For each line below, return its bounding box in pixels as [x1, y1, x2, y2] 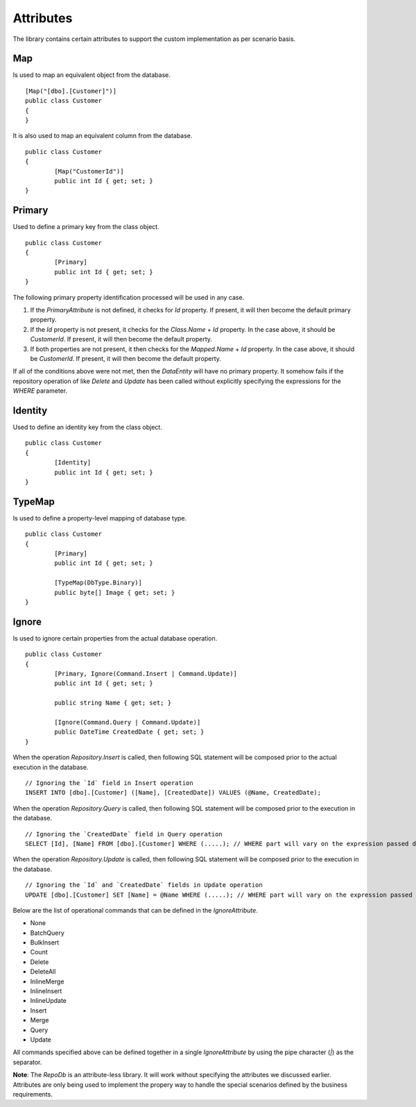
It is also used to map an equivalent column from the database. [12, 132, 193, 140]
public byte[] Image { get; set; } [54, 589, 175, 596]
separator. [12, 1058, 42, 1066]
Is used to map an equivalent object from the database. [12, 71, 171, 79]
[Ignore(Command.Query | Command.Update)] [54, 718, 201, 727]
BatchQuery [30, 929, 65, 937]
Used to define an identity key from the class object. [12, 423, 162, 432]
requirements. [12, 1090, 53, 1098]
